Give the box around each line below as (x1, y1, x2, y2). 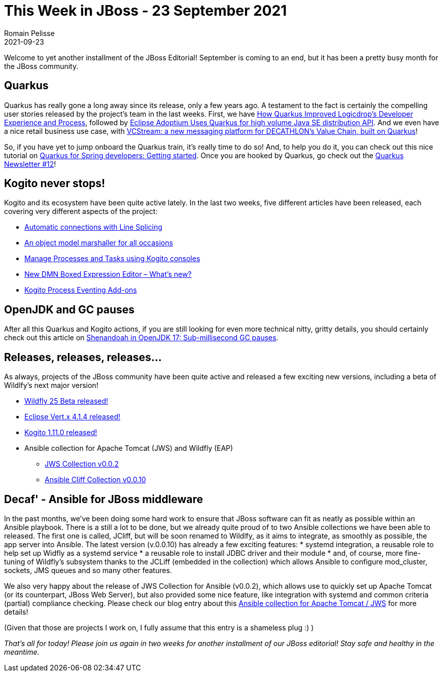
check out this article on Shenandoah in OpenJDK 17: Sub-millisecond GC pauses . (4, 333, 279, 342)
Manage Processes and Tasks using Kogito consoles (24, 254, 200, 263)
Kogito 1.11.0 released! (24, 428, 97, 437)
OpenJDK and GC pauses (4, 303, 135, 316)
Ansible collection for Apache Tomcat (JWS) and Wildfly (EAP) (24, 444, 233, 453)
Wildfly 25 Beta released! (24, 397, 109, 406)
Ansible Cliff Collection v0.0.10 (45, 475, 146, 484)
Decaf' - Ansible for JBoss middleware (4, 492, 203, 506)
